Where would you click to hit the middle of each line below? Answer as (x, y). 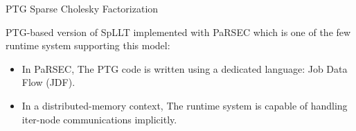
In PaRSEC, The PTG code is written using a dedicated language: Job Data (185, 68)
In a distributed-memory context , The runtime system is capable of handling (185, 105)
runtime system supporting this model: (88, 45)
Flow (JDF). (48, 82)
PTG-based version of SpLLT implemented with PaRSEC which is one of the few (178, 32)
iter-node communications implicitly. (99, 119)
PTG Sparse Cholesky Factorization (82, 8)
